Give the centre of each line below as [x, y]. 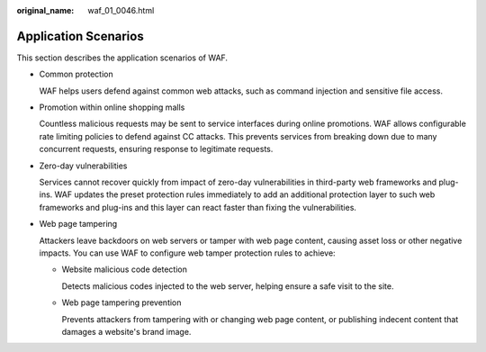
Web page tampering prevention [121, 302]
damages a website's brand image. [126, 331]
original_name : [45, 10]
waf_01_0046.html [121, 10]
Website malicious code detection [125, 269]
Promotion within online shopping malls [112, 107]
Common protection [76, 74]
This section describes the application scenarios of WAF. [122, 58]
